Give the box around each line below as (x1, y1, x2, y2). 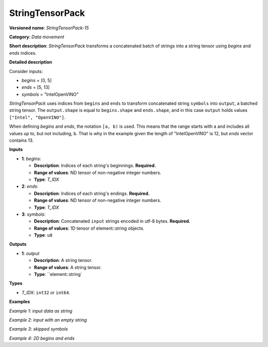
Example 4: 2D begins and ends (9, 335, 75, 341)
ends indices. (9, 50, 37, 56)
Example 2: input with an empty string (9, 317, 87, 323)
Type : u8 (34, 232, 53, 238)
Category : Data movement (9, 34, 65, 40)
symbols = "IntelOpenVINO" (21, 91, 79, 97)
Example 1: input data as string (9, 308, 73, 314)
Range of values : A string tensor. (34, 264, 102, 270)
